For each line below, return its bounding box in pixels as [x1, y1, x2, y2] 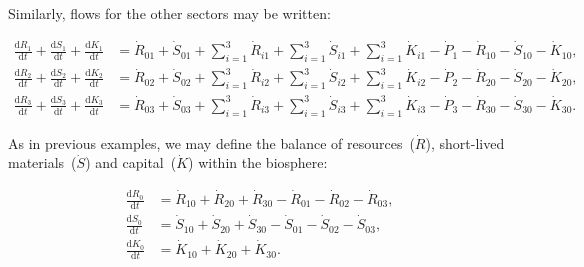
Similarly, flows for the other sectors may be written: [8, 3, 331, 23]
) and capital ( [85, 152, 177, 173]
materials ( [8, 152, 77, 173]
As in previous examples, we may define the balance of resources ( [8, 132, 415, 153]
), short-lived [425, 132, 505, 153]
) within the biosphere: [188, 152, 328, 173]
